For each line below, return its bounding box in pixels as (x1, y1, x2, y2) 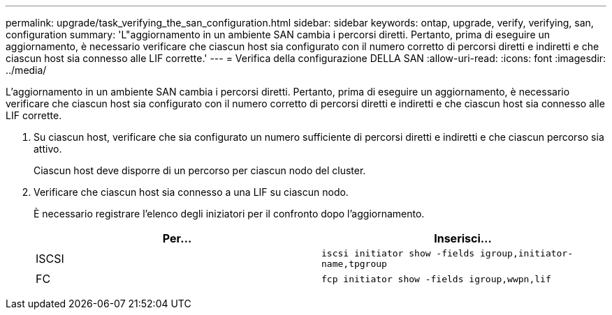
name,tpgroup (321, 259, 387, 269)
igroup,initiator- (479, 248, 574, 259)
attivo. (34, 143, 62, 155)
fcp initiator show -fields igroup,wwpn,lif (321, 273, 551, 284)
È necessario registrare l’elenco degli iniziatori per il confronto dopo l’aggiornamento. (34, 208, 425, 220)
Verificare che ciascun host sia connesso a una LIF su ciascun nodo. (34, 186, 349, 198)
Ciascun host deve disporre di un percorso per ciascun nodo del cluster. (34, 164, 366, 176)
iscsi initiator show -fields (321, 248, 475, 259)
